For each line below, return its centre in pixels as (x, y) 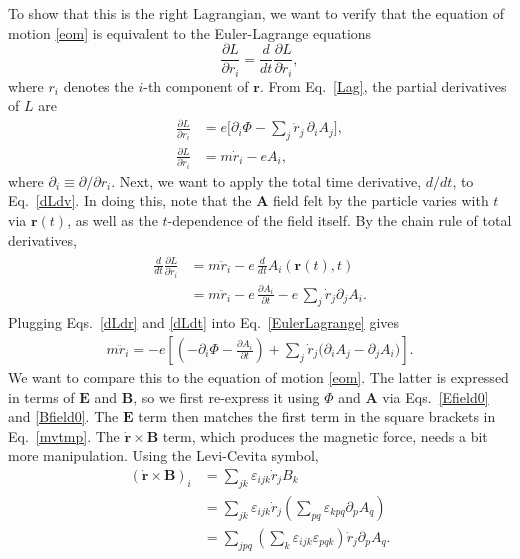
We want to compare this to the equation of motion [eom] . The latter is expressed (258, 377)
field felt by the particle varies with (381, 200)
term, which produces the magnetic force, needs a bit (325, 435)
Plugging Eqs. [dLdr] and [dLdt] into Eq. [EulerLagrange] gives (204, 322)
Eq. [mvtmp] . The (64, 435)
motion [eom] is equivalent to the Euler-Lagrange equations (190, 32)
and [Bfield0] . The (63, 416)
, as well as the (112, 219)
